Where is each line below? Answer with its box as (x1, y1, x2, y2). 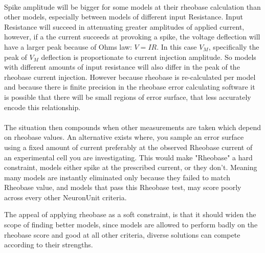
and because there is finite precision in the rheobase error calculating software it (4, 81, 255, 92)
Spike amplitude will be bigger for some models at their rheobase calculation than (4, 1, 261, 12)
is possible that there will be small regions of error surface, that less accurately (4, 91, 251, 102)
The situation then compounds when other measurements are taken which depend (4, 121, 261, 132)
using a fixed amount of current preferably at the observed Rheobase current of (4, 141, 253, 152)
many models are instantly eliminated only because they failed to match (4, 172, 231, 182)
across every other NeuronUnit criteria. (4, 192, 127, 202)
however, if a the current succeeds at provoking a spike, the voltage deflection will (4, 31, 260, 42)
